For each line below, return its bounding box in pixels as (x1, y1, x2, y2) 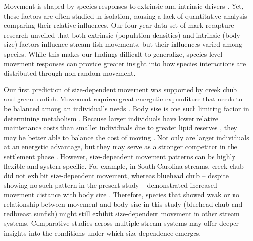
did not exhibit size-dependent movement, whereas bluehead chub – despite (4, 170, 229, 181)
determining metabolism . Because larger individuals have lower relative (4, 113, 219, 123)
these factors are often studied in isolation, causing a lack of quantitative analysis (4, 10, 247, 20)
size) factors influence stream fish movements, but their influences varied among (4, 39, 243, 49)
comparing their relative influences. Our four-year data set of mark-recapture (4, 20, 234, 30)
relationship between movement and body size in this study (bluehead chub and (4, 199, 243, 209)
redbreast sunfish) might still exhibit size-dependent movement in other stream (4, 208, 240, 219)
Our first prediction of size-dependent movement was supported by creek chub (4, 84, 237, 94)
